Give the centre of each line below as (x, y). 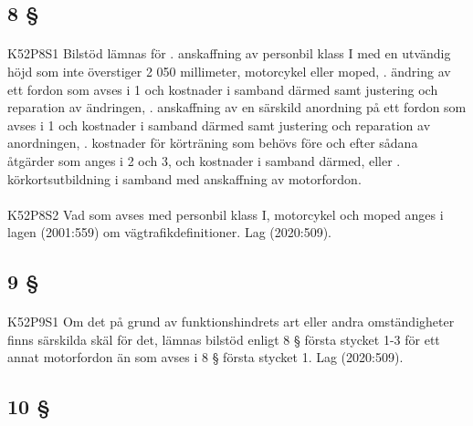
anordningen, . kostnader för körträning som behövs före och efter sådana (213, 143)
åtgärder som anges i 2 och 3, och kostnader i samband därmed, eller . (204, 160)
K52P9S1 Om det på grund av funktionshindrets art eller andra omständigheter (231, 322)
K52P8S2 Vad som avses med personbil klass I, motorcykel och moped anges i (226, 214)
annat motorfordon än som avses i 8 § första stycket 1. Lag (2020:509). (205, 357)
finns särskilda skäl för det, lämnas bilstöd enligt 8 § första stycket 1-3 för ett (224, 339)
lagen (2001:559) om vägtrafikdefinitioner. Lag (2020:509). (169, 232)
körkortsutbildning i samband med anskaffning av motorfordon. (184, 178)
